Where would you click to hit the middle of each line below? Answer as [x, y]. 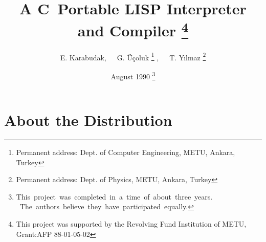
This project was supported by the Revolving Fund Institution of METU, [131, 224]
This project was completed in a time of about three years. [114, 196]
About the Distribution [88, 120]
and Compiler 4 [133, 29]
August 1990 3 [133, 75]
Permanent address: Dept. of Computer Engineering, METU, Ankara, [126, 152]
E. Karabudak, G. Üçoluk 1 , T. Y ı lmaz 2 [133, 56]
